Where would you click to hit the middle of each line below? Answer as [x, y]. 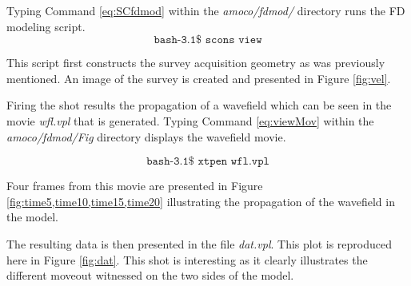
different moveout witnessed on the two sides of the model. [150, 275]
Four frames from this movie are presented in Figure [135, 186]
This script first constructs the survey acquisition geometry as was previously [196, 63]
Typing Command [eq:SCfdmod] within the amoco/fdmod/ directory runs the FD [206, 10]
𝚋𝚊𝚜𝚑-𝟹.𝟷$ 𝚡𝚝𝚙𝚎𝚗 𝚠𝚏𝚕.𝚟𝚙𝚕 [208, 162]
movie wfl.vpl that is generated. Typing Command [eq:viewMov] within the [190, 120]
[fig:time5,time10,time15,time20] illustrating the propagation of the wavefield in [201, 201]
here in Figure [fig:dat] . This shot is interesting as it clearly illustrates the [187, 259]
